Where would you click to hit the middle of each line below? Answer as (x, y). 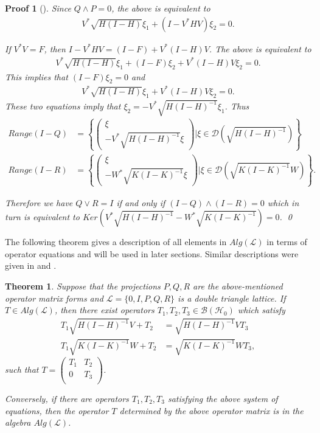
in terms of (287, 242)
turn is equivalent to (42, 217)
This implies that (37, 76)
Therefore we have (39, 202)
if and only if (141, 202)
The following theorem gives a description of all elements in (116, 242)
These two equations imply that (63, 106)
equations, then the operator (57, 410)
